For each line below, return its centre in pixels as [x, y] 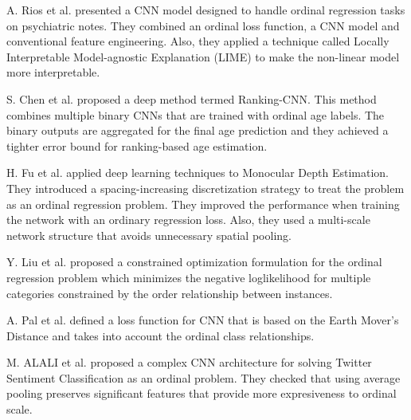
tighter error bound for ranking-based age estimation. [137, 145]
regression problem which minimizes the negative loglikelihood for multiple [189, 277]
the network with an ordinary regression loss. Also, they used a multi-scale [188, 220]
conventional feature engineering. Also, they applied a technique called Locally [198, 41]
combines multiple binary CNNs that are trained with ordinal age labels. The [196, 114]
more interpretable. [53, 72]
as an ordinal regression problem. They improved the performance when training [203, 204]
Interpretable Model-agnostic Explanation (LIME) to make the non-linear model [203, 56]
